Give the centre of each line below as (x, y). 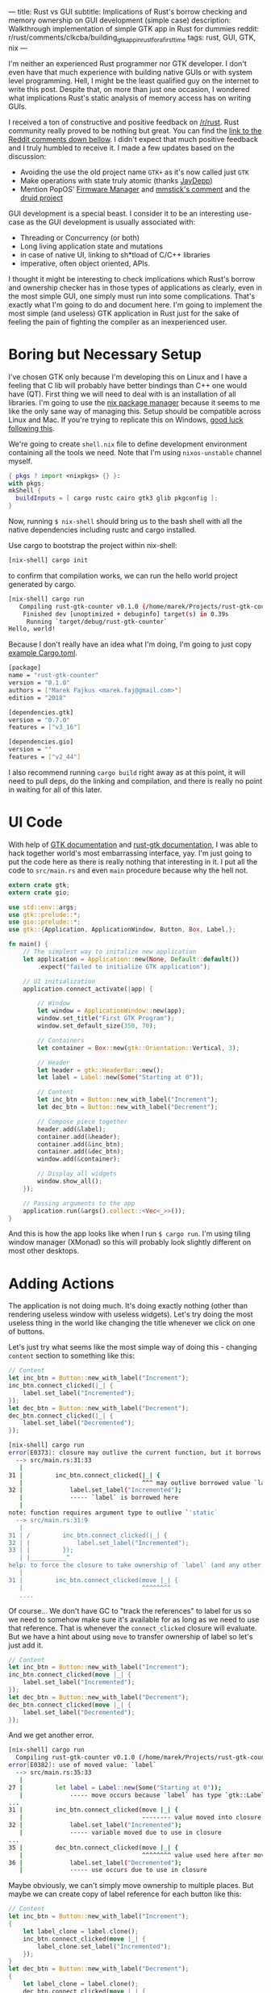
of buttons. (27, 1332)
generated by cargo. (42, 584)
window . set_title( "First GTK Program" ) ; (106, 1019)
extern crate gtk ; (39, 885)
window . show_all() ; (70, 1182)
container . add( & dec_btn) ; (81, 1152)
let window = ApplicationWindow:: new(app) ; (111, 1011)
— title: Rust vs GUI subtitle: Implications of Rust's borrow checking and (128, 12)
